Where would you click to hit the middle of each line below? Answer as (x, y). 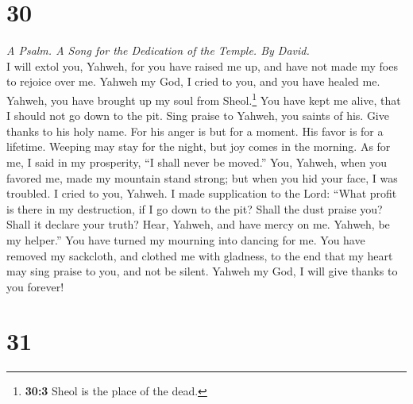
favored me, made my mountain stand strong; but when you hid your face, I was (202, 177)
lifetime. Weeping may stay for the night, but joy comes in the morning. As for (199, 146)
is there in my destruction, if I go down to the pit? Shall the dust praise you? (195, 208)
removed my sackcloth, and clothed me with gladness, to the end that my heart (200, 255)
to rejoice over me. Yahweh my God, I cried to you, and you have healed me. (193, 81)
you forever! (35, 286)
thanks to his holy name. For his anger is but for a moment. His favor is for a (195, 131)
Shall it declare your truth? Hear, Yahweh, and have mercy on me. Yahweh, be (198, 224)
